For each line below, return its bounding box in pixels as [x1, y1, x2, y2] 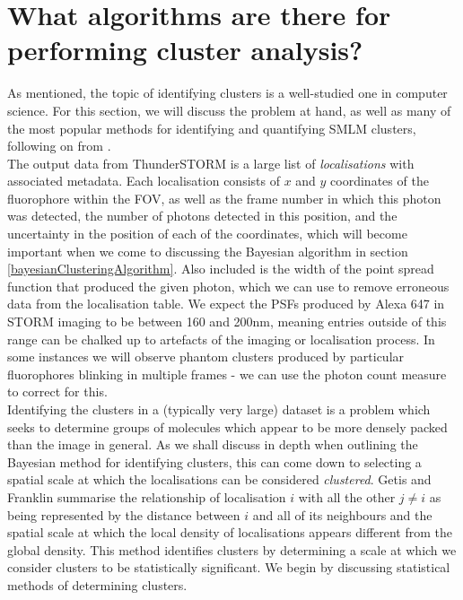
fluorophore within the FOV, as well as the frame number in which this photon [7, 188, 441, 207]
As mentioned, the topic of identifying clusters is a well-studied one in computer [7, 83, 448, 102]
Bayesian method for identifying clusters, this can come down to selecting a [7, 452, 422, 471]
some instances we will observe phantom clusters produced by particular [7, 347, 405, 366]
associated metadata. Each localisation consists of [7, 171, 280, 190]
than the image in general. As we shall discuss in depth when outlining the [7, 435, 418, 454]
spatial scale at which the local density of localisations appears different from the [7, 523, 453, 542]
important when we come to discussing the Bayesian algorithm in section [7, 241, 408, 260]
